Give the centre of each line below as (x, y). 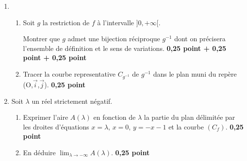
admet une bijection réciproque (114, 39)
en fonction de (115, 117)
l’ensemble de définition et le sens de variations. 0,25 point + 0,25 (124, 48)
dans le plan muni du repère (195, 73)
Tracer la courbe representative (69, 73)
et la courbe (186, 126)
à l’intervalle (116, 22)
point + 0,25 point (55, 57)
